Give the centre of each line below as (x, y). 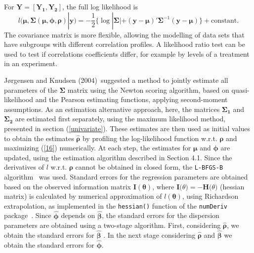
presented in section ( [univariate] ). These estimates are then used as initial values (127, 128)
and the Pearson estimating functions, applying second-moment (131, 99)
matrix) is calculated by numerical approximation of (83, 196)
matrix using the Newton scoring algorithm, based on (148, 90)
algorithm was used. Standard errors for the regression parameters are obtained (126, 176)
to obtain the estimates (39, 138)
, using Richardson (210, 196)
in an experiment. (31, 63)
